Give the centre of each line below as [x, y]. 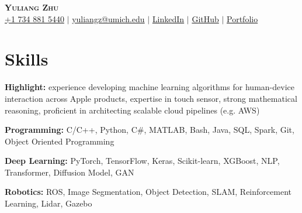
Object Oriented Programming [60, 141]
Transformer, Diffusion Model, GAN [70, 172]
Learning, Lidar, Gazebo [48, 203]
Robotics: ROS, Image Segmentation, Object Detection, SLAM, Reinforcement [148, 192]
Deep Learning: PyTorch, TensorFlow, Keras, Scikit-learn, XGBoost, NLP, [142, 161]
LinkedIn [168, 18]
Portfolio [242, 18]
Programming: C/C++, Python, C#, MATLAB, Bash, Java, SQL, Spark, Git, [150, 130]
